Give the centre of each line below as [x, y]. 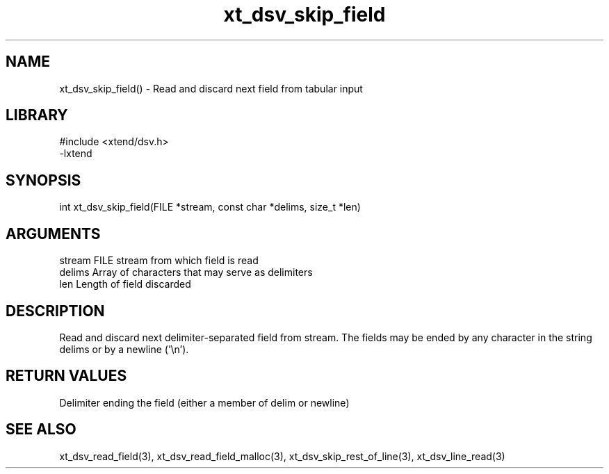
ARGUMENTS [53, 234]
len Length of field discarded [125, 284]
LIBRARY [37, 115]
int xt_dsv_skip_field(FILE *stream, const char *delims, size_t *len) [210, 207]
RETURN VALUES [66, 376]
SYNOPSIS [43, 180]
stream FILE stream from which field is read [159, 261]
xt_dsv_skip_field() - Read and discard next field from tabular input [211, 88]
